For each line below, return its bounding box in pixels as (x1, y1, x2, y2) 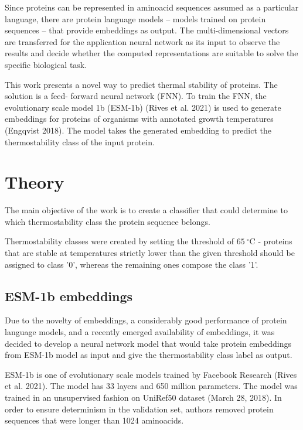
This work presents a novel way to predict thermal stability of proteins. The (5, 78, 278, 90)
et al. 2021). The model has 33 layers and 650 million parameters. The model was (5, 380, 298, 392)
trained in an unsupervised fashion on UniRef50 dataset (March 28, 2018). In (5, 391, 282, 403)
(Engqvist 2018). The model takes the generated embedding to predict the (5, 124, 272, 136)
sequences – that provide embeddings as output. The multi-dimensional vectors (5, 24, 289, 36)
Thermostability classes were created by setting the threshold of (5, 235, 234, 247)
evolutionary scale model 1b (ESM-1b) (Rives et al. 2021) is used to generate (5, 101, 281, 113)
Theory (5, 170, 64, 194)
